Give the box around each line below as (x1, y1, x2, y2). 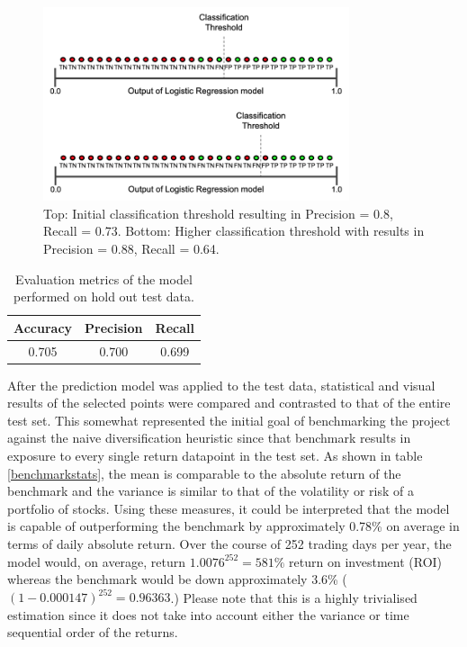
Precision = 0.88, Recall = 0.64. (43, 238, 220, 257)
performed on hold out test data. (13, 287, 194, 306)
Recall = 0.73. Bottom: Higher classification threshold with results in (43, 221, 425, 240)
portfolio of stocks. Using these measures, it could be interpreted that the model (7, 499, 450, 517)
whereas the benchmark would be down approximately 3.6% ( (7, 570, 347, 589)
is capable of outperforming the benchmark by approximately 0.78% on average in (7, 517, 460, 535)
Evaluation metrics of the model (15, 269, 193, 288)
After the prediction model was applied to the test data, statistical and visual (7, 375, 436, 394)
